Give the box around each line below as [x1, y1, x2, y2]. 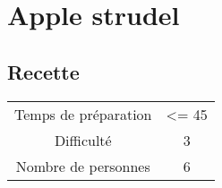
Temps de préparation [14, 103, 152, 124]
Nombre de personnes [15, 155, 150, 176]
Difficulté [54, 129, 112, 150]
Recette [7, 57, 80, 85]
